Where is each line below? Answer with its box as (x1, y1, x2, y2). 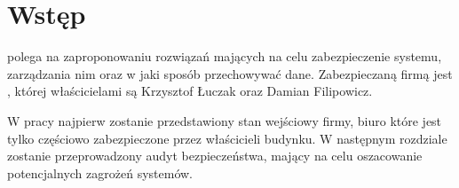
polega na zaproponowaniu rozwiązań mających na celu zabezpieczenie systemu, (7, 47, 442, 66)
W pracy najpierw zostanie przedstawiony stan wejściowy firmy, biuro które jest (7, 111, 442, 129)
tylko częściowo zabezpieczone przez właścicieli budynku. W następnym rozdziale (7, 129, 447, 147)
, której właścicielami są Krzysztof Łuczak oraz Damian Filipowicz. (7, 82, 373, 100)
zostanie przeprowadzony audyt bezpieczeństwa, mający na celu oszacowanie (7, 146, 423, 165)
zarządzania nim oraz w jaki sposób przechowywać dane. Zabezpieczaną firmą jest (7, 64, 453, 82)
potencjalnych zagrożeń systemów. (7, 163, 194, 182)
